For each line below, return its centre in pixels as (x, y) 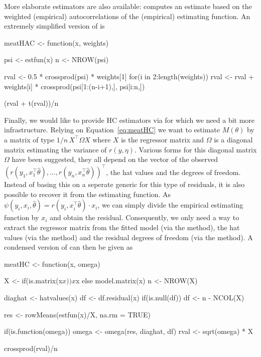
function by (22, 217)
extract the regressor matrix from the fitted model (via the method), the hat (122, 227)
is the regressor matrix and (163, 139)
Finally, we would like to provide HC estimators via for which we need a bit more (129, 120)
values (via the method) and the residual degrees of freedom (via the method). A (128, 237)
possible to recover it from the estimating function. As (88, 194)
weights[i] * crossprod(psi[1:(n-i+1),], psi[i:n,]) (75, 86)
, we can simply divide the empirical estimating (170, 205)
